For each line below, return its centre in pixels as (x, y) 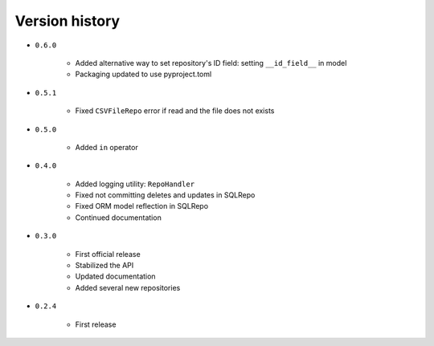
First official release (108, 254)
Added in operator (106, 147)
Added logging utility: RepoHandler (135, 184)
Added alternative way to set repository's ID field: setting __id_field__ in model (211, 63)
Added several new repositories (128, 287)
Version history (68, 21)
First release (96, 324)
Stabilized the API (104, 266)
